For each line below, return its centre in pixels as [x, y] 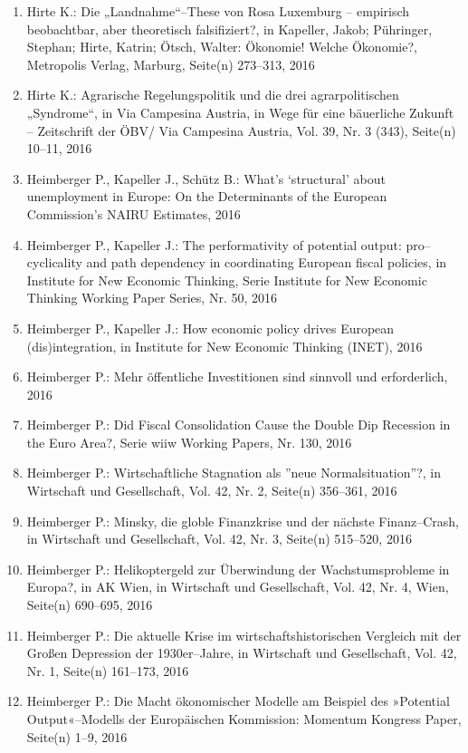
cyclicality [54, 262]
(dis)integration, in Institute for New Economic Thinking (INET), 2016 [224, 346]
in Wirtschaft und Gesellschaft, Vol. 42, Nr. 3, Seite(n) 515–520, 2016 [219, 539]
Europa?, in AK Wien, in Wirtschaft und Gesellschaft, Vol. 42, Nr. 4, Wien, [238, 587]
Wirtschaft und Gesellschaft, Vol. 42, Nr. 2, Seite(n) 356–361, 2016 [212, 491]
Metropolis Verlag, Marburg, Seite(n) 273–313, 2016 [171, 64]
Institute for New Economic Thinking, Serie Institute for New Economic [227, 280]
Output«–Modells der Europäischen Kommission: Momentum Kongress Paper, [244, 719]
